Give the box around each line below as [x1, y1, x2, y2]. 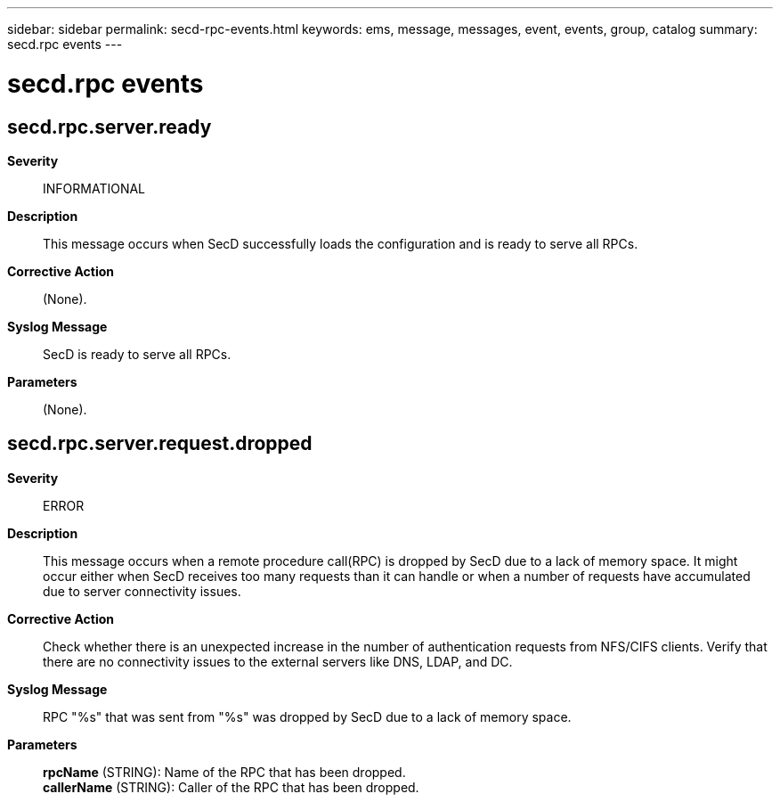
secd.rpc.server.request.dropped [7, 432, 313, 455]
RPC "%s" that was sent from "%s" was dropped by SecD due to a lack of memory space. [43, 708, 572, 724]
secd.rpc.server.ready [7, 115, 212, 138]
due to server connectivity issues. [43, 583, 241, 599]
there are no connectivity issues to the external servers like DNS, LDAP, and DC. [43, 653, 513, 669]
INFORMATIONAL [43, 180, 146, 196]
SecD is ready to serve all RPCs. [43, 346, 232, 362]
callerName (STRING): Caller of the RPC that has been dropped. [43, 779, 419, 795]
